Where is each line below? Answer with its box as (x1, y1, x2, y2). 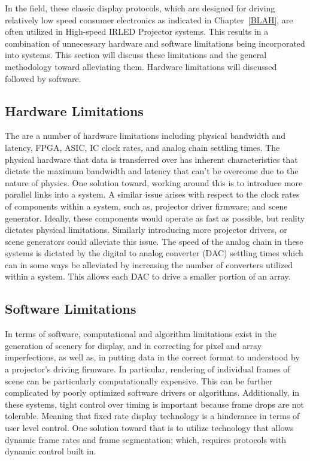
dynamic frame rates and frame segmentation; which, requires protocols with (5, 433, 286, 445)
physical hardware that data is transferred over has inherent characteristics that (5, 153, 298, 165)
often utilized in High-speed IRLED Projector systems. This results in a (5, 25, 269, 38)
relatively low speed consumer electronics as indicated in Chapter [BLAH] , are (5, 13, 293, 26)
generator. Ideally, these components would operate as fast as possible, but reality (5, 211, 305, 224)
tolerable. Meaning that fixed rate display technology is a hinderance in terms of (5, 410, 300, 422)
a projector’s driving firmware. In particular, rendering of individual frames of (5, 363, 290, 375)
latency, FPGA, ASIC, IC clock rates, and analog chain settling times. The (5, 141, 280, 153)
